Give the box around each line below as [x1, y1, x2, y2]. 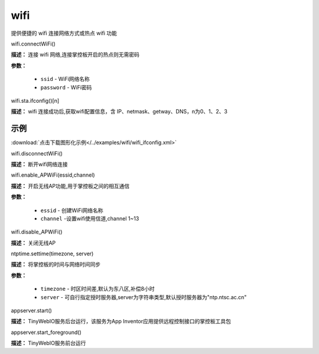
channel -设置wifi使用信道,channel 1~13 [40, 215, 139, 222]
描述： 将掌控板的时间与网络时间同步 [11, 261, 100, 268]
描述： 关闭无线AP [11, 239, 56, 246]
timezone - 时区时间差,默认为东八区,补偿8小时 [40, 285, 155, 293]
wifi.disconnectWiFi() [11, 150, 63, 157]
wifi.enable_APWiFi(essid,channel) [11, 171, 95, 178]
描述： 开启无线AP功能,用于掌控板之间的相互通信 [11, 182, 130, 189]
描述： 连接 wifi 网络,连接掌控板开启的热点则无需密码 [11, 51, 140, 59]
